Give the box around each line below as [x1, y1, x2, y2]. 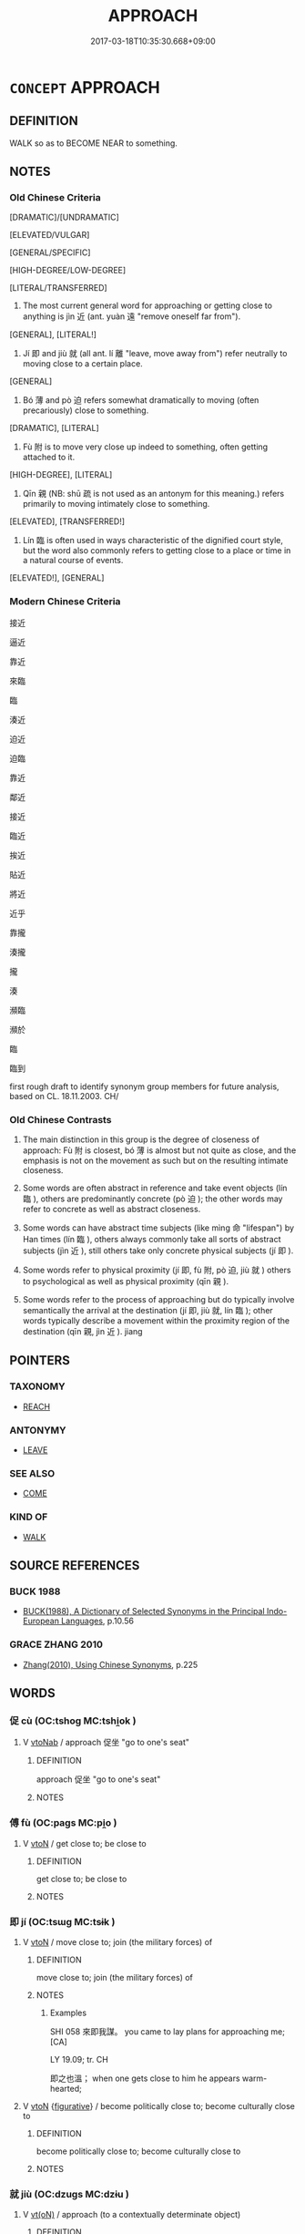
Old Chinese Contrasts [9, 1113, 112, 1126]
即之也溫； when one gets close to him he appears [49, 2073, 240, 2084]
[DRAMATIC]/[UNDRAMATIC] [9, 211, 120, 223]
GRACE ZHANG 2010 [9, 1638, 103, 1651]
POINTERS [9, 1353, 71, 1368]
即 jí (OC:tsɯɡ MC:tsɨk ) [9, 1915, 116, 1928]
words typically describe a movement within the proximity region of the [22, 1315, 290, 1326]
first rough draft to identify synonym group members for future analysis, [9, 1081, 280, 1092]
